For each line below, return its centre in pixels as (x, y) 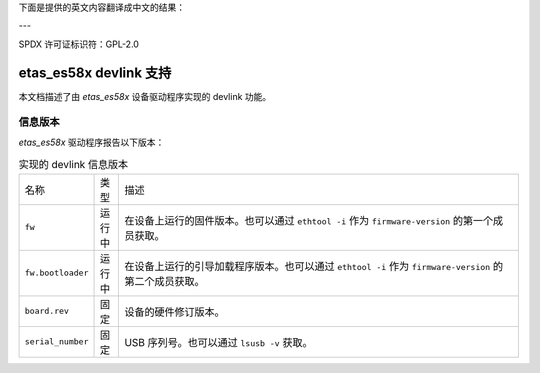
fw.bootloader (56, 273)
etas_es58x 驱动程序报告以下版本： (91, 142)
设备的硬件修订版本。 (174, 312)
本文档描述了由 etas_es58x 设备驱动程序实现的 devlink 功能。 (145, 96)
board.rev (47, 311)
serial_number (56, 341)
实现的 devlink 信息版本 (73, 165)
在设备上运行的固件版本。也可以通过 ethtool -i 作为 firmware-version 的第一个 (309, 220)
